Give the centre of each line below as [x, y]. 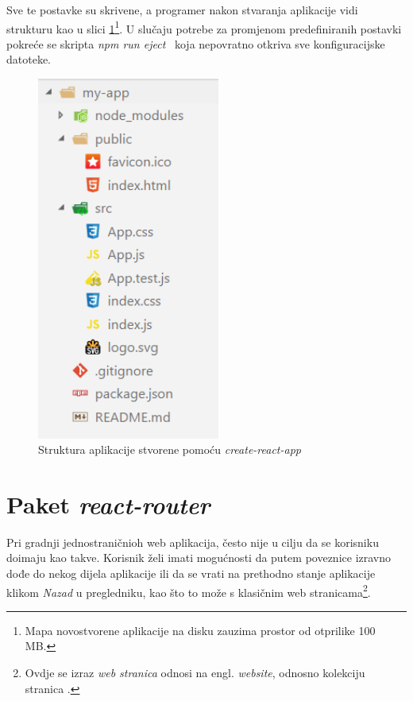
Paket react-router [108, 504]
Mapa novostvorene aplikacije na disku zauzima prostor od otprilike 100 [200, 630]
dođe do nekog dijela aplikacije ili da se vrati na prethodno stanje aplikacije [191, 573]
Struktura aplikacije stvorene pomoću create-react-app [170, 449]
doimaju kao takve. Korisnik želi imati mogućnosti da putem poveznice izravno [199, 558]
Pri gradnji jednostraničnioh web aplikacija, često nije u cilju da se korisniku [193, 542]
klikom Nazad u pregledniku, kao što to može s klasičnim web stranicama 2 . [189, 591]
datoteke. [29, 59]
